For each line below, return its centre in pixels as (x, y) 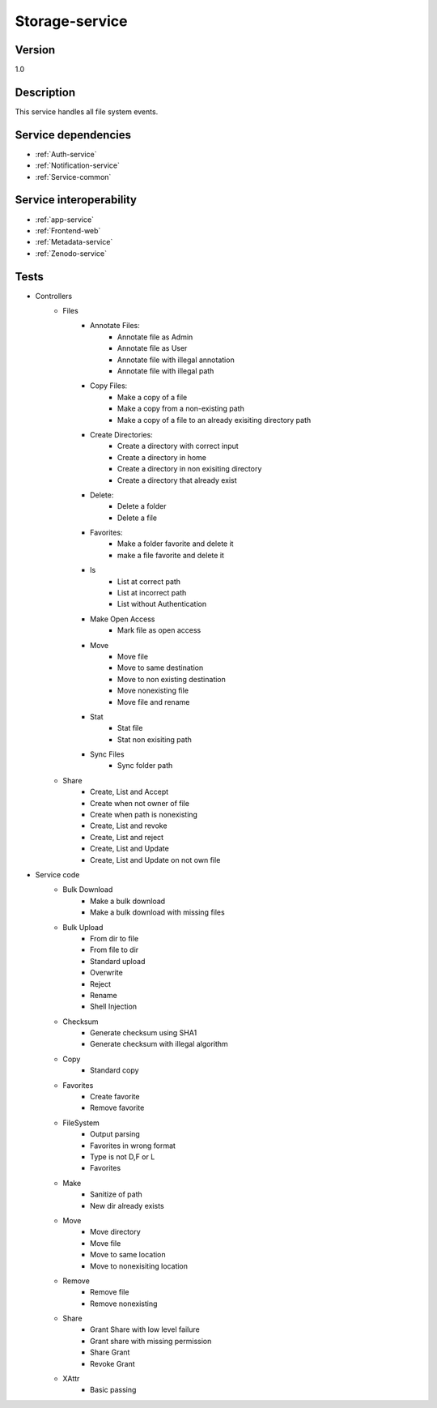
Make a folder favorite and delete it (176, 544)
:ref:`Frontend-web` (68, 230)
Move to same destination (161, 668)
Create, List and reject (127, 837)
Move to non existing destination (172, 679)
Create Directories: (121, 434)
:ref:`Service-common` (73, 177)
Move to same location (128, 1255)
